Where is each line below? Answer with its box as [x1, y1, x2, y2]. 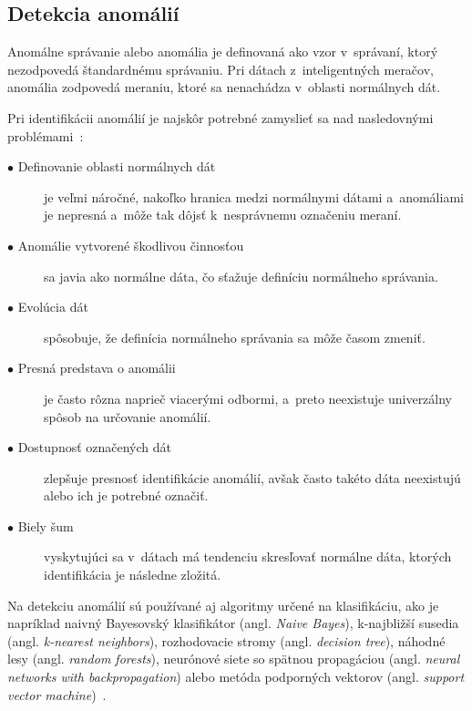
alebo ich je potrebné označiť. [44, 486, 209, 505]
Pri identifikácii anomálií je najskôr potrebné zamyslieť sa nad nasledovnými [7, 108, 434, 127]
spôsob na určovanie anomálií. [44, 407, 211, 426]
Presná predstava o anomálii [17, 358, 176, 377]
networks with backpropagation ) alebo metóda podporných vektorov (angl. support [7, 667, 465, 686]
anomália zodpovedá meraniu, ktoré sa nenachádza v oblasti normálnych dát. [7, 77, 441, 97]
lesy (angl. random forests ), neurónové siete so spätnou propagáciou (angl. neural [7, 649, 460, 668]
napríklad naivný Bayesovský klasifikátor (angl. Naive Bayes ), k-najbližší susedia [7, 613, 459, 633]
